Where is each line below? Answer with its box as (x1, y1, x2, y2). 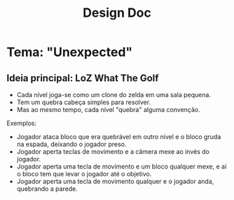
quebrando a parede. (16, 185, 78, 193)
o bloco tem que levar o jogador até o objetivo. (16, 170, 152, 178)
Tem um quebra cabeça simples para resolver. (16, 98, 151, 106)
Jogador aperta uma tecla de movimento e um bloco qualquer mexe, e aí (16, 162, 227, 171)
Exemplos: (6, 119, 36, 127)
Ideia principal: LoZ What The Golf (6, 72, 159, 84)
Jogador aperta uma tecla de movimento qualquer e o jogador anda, (16, 177, 214, 185)
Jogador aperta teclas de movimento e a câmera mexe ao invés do (16, 148, 209, 155)
